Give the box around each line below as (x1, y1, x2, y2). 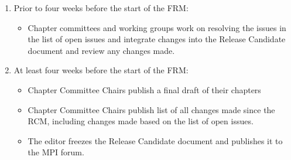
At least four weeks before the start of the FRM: (13, 64, 189, 76)
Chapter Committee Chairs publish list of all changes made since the (28, 103, 275, 115)
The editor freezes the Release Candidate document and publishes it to (28, 134, 283, 147)
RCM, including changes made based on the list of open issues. (28, 115, 254, 127)
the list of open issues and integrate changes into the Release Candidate (28, 33, 286, 45)
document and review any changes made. (28, 44, 175, 56)
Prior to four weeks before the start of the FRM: (13, 2, 189, 13)
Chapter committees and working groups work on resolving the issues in (28, 21, 286, 33)
